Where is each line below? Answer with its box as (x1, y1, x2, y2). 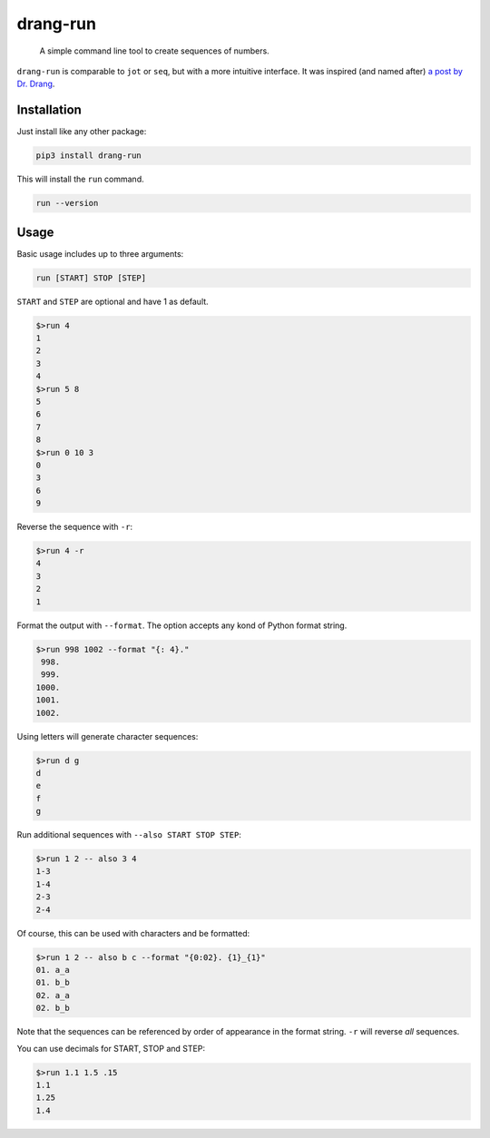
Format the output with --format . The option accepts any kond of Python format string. (16, 620, 348, 631)
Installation (16, 103, 82, 118)
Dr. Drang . (16, 78, 55, 90)
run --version (35, 198, 99, 209)
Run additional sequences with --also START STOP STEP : (16, 829, 242, 840)
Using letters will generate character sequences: (16, 731, 199, 741)
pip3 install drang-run (35, 151, 142, 161)
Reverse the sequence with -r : (16, 522, 133, 533)
